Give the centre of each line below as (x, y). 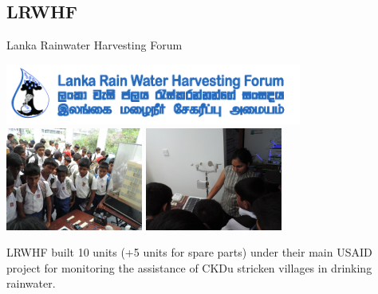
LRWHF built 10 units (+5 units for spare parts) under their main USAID (189, 252)
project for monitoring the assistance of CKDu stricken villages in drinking (189, 267)
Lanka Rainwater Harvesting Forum (94, 45)
